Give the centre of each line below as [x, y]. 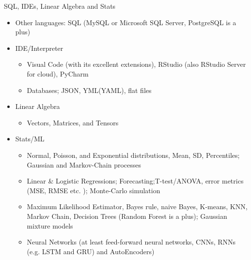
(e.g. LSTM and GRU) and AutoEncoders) [91, 251]
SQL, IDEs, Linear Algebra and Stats [60, 6]
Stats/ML [30, 139]
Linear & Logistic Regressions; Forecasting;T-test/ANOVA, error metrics [135, 181]
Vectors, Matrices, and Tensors [73, 122]
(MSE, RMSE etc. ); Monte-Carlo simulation [94, 190]
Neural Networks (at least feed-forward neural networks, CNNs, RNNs [131, 242]
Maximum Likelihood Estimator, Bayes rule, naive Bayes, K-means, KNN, [137, 206]
